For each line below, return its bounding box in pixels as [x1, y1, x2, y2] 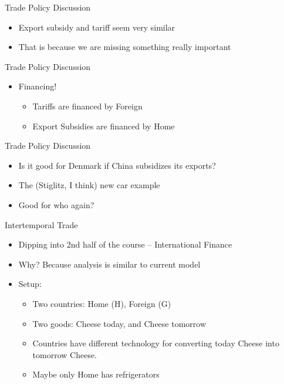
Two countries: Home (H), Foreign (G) [32, 297, 171, 309]
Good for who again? [18, 198, 94, 211]
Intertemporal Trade [5, 218, 78, 231]
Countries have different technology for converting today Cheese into [32, 337, 279, 349]
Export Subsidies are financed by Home [32, 119, 175, 132]
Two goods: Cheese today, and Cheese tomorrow [32, 317, 207, 329]
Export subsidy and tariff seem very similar [18, 21, 175, 33]
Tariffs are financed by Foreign [32, 99, 143, 112]
